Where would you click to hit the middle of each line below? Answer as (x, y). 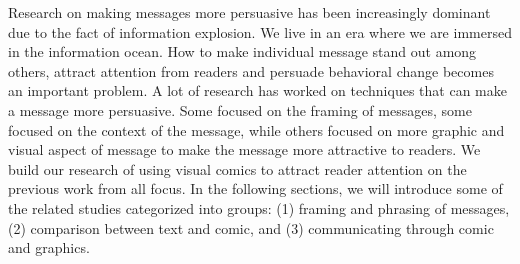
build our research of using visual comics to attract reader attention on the (237, 168)
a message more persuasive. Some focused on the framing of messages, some (240, 109)
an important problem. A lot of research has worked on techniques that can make (257, 90)
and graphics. (49, 247)
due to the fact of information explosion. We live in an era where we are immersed (260, 31)
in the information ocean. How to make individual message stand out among (242, 51)
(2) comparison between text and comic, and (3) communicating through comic (251, 227)
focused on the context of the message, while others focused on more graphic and (256, 129)
